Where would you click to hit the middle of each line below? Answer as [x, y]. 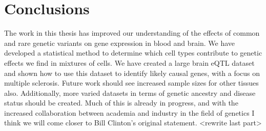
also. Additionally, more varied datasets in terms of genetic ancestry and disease [130, 93]
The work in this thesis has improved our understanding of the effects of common [132, 33]
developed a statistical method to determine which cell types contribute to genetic [133, 53]
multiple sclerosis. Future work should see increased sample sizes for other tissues [131, 83]
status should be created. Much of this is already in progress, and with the [121, 103]
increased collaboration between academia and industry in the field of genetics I [129, 112]
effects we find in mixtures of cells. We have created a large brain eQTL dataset [129, 62]
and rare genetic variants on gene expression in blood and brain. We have [120, 43]
